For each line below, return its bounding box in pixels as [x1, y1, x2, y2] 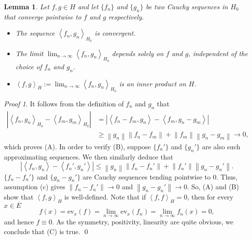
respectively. [108, 11, 144, 21]
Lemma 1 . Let [4, 1, 49, 11]
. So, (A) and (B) [187, 181, 239, 192]
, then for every [187, 192, 233, 202]
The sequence [15, 28, 55, 38]
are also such [202, 141, 241, 151]
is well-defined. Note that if [64, 192, 146, 202]
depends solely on [112, 48, 164, 58]
